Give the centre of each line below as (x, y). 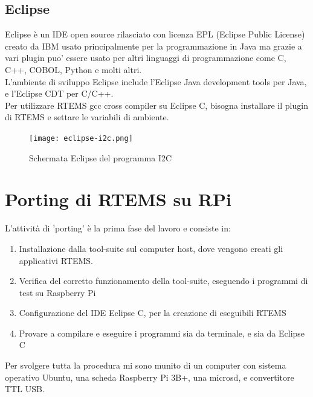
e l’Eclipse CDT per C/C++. (59, 93)
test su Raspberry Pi (57, 292)
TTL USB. (25, 389)
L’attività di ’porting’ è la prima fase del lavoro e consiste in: (118, 228)
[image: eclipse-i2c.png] (81, 138)
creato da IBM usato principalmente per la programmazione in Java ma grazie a (153, 46)
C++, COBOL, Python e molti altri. (73, 69)
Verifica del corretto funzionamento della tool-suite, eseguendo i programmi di (163, 281)
